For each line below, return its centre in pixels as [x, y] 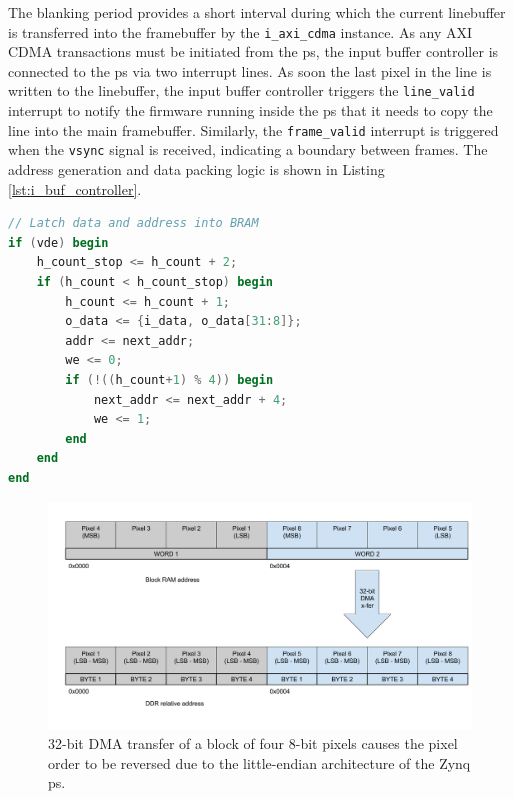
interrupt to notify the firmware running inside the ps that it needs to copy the [250, 110]
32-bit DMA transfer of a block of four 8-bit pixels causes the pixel [253, 743]
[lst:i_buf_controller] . [75, 188]
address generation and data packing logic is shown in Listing [196, 169]
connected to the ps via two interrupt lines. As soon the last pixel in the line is [250, 70]
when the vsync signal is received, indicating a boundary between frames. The [248, 149]
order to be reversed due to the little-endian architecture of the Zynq [259, 762]
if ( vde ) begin [58, 242]
